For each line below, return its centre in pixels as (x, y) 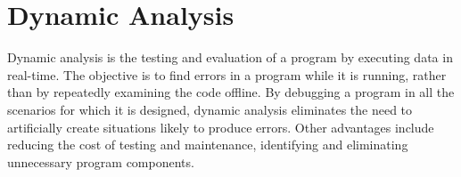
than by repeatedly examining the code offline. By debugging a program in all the (231, 92)
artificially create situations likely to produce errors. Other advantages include (221, 127)
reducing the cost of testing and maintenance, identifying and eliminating (208, 145)
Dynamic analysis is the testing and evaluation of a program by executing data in (230, 57)
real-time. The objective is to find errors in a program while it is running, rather (227, 74)
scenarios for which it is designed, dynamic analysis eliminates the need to (210, 109)
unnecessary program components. (101, 161)
